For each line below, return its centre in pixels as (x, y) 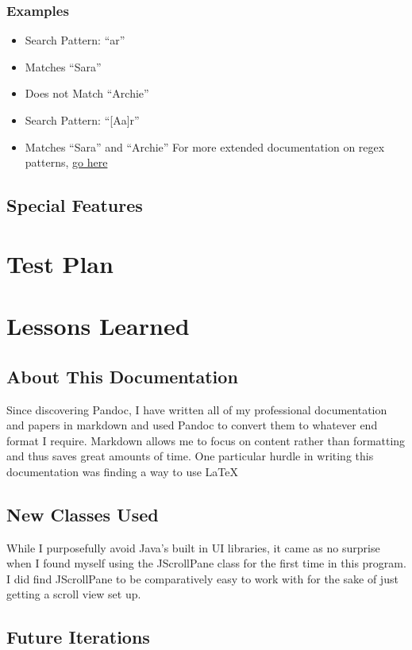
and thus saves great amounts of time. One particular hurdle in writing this (190, 456)
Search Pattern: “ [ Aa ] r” (82, 120)
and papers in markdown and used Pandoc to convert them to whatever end (192, 425)
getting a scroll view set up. (74, 594)
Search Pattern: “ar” (75, 40)
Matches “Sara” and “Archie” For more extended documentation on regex (205, 146)
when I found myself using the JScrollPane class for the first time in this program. (206, 563)
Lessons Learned (98, 326)
